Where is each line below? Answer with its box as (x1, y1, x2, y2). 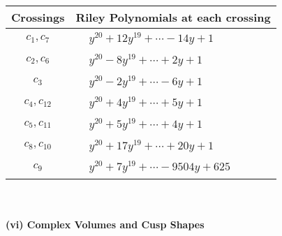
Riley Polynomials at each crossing (75, 9, 271, 25)
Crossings (11, 9, 65, 25)
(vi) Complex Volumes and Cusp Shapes (6, 216, 205, 231)
